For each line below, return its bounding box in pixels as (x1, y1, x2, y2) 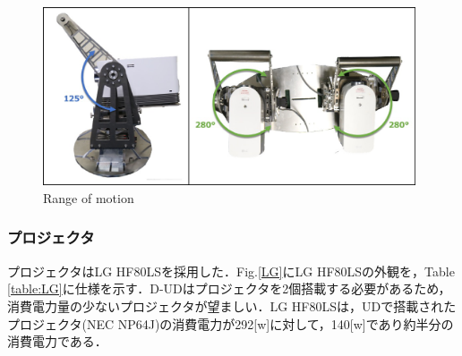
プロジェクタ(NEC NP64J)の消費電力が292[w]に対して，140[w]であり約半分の (7, 314, 454, 333)
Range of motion (43, 188, 134, 207)
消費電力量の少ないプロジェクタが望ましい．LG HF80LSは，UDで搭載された (7, 296, 457, 315)
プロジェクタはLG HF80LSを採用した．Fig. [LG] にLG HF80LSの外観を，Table (7, 261, 455, 280)
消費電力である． (7, 332, 107, 351)
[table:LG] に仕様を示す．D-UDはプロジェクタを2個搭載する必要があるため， (7, 279, 451, 298)
